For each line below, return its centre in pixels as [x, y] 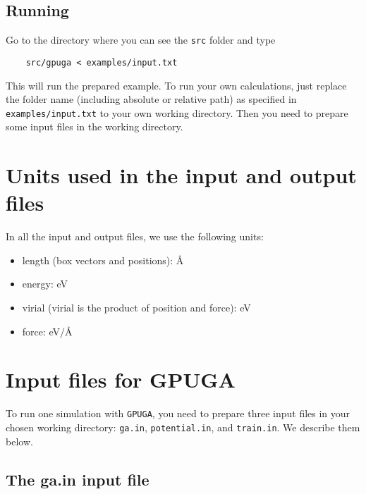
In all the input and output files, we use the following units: [135, 236]
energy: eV [45, 284]
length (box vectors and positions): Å [103, 260]
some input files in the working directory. [94, 126]
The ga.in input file [78, 479]
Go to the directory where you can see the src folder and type [141, 40]
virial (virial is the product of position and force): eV [136, 308]
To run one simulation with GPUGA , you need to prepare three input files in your [178, 413]
